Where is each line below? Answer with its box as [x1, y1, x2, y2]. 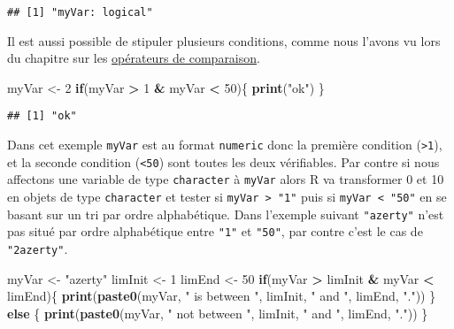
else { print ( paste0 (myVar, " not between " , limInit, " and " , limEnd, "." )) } [7, 303, 428, 322]
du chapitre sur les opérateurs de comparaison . [7, 49, 260, 67]
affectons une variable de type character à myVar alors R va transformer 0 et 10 [7, 170, 444, 188]
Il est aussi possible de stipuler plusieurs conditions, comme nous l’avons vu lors [7, 31, 441, 50]
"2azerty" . [7, 240, 68, 258]
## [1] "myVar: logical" [7, 6, 153, 19]
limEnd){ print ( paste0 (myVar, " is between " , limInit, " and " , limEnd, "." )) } [7, 287, 436, 305]
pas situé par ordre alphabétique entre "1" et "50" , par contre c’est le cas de [7, 222, 423, 241]
